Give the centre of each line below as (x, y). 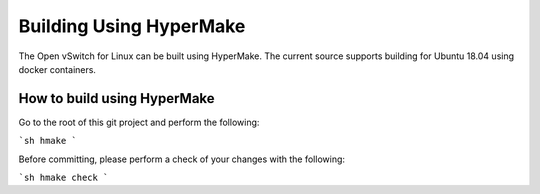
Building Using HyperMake (132, 26)
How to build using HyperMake (116, 98)
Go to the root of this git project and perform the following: (139, 122)
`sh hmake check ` (63, 178)
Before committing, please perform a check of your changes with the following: (181, 159)
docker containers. (57, 69)
